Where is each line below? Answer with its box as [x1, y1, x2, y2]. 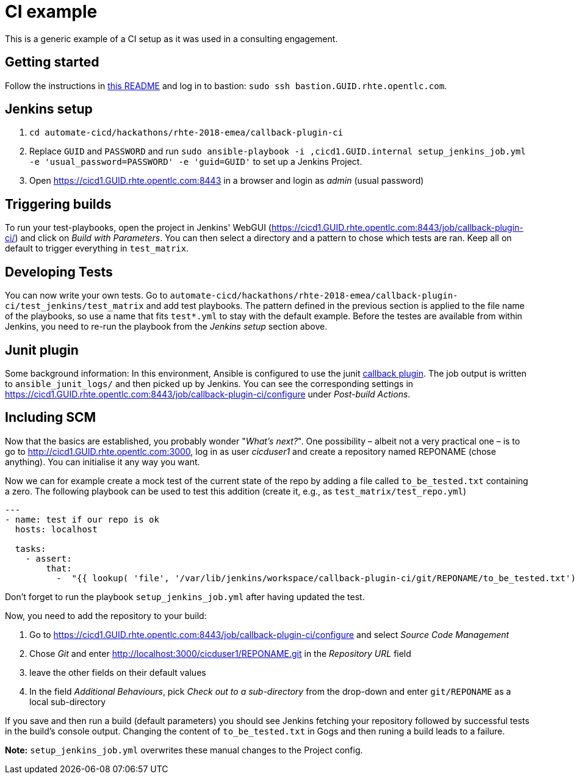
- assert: [25, 553, 72, 563]
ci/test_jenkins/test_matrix [5, 301, 144, 311]
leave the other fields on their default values [29, 667, 206, 678]
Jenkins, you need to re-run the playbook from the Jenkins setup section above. [5, 321, 328, 332]
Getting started [5, 54, 99, 70]
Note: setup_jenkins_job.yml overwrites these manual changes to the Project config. [5, 744, 363, 755]
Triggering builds [5, 196, 112, 212]
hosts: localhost [15, 524, 98, 534]
